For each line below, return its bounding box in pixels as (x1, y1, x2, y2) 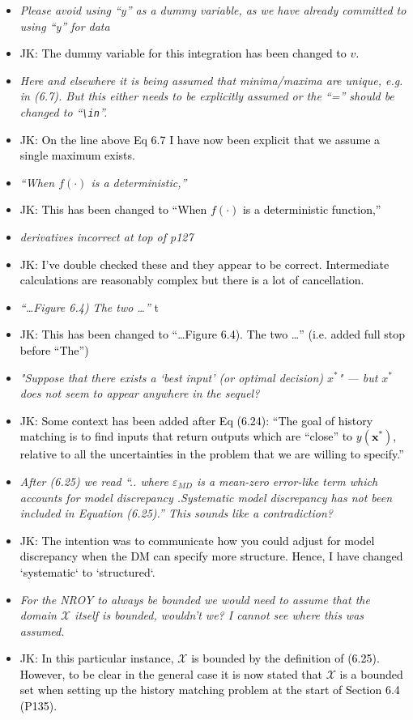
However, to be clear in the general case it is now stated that (19, 665, 323, 682)
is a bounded (339, 665, 403, 682)
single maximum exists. (19, 147, 135, 164)
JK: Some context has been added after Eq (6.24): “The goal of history (19, 411, 373, 428)
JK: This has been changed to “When (19, 201, 207, 218)
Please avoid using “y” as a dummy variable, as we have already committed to (19, 2, 407, 18)
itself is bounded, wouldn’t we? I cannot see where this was (75, 607, 364, 624)
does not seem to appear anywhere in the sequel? (19, 385, 260, 402)
